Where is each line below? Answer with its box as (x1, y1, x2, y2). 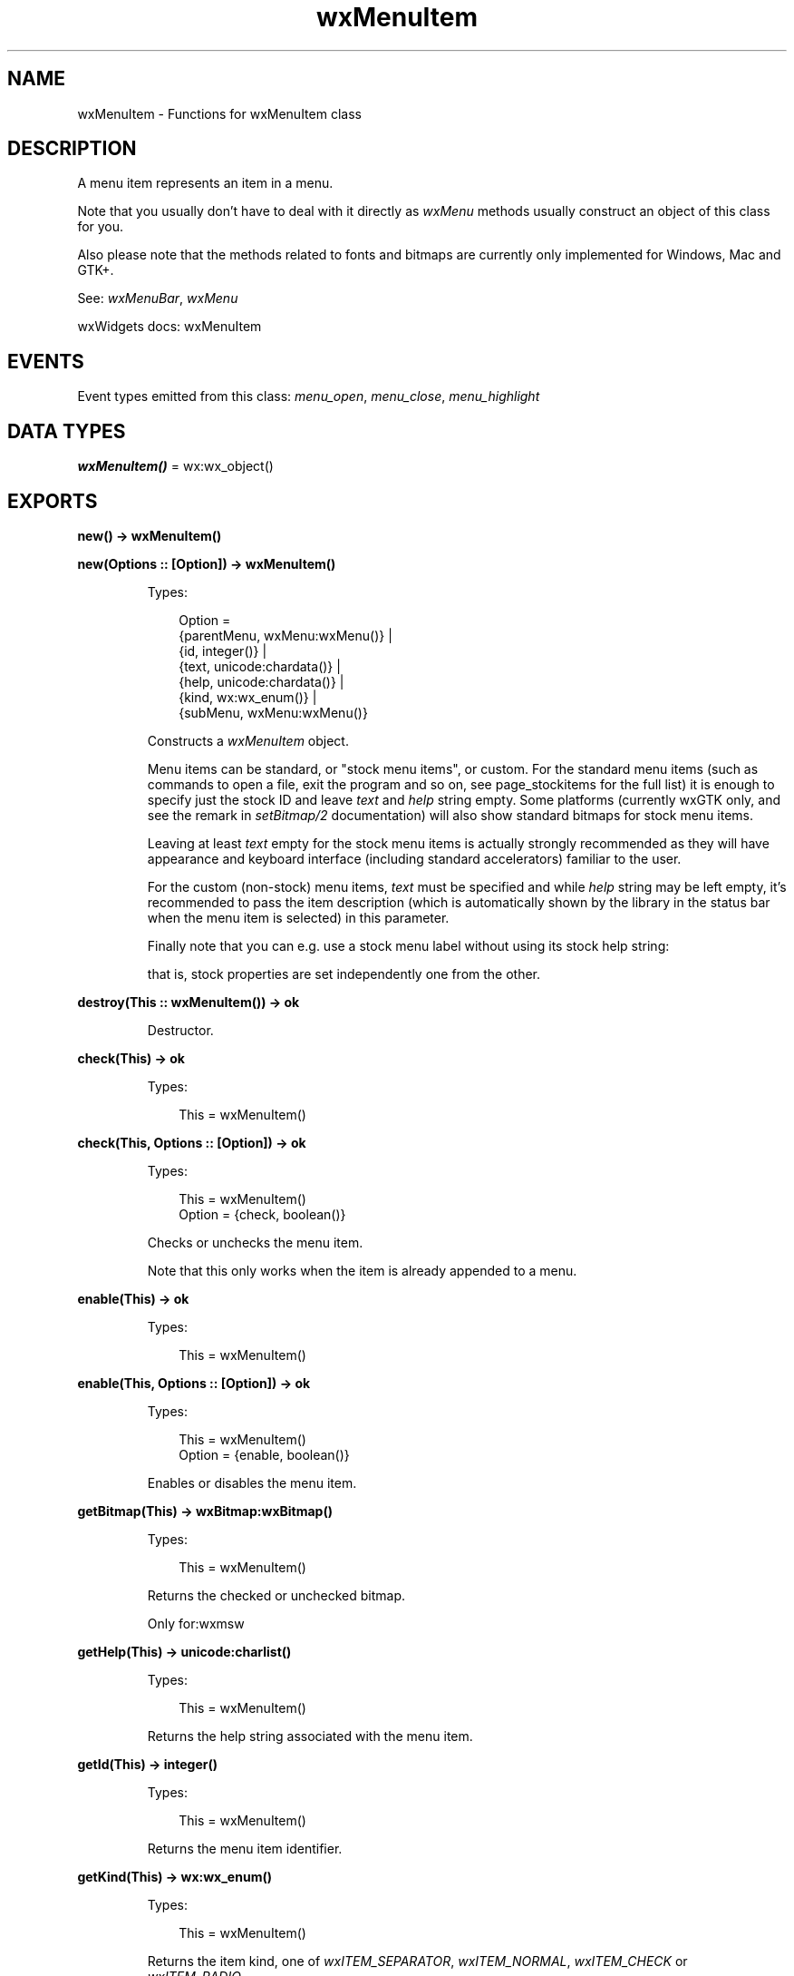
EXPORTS (7, 489, 98, 513)
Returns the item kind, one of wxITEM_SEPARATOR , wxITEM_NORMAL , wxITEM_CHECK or (147, 1952, 688, 1969)
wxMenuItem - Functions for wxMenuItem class (77, 105, 362, 122)
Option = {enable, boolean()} (179, 1446, 350, 1462)
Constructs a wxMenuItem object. (147, 732, 349, 748)
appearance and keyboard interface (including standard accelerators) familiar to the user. (147, 850, 682, 866)
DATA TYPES (7, 419, 126, 443)
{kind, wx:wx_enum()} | (179, 689, 317, 705)
